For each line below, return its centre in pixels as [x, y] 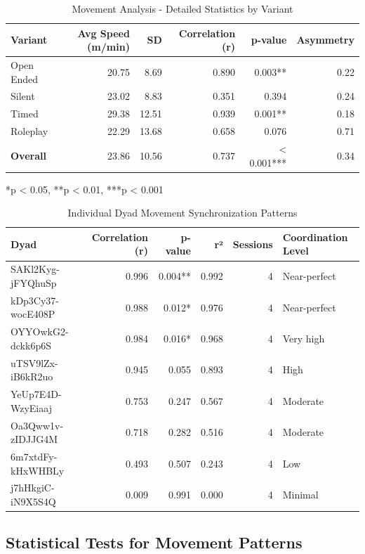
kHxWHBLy [38, 470]
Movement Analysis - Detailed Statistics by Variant [182, 8]
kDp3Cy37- [35, 300]
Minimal [300, 495]
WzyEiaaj [31, 407]
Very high [304, 338]
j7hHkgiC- [33, 488]
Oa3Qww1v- [37, 425]
